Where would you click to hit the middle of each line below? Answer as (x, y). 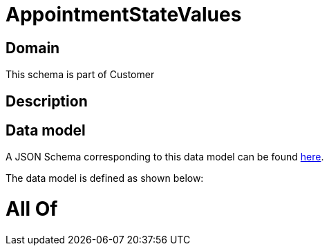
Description (47, 101)
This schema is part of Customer (80, 75)
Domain (33, 48)
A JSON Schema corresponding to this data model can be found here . (165, 157)
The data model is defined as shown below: (105, 178)
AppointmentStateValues (124, 15)
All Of (32, 209)
